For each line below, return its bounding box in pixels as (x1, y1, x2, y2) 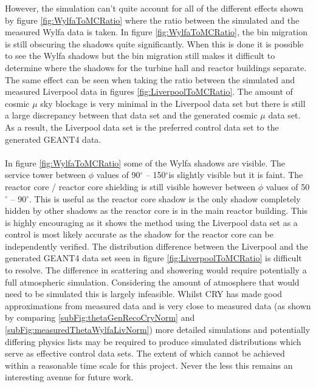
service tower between (5, 168, 86, 181)
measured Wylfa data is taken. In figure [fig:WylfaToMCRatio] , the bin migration (5, 26, 307, 38)
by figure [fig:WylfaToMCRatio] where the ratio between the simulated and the (5, 13, 300, 26)
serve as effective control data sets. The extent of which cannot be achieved (5, 347, 285, 360)
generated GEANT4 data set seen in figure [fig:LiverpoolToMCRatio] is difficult (5, 252, 302, 264)
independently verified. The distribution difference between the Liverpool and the (5, 239, 308, 252)
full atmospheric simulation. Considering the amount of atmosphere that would (5, 275, 300, 288)
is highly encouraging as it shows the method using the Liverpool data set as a (5, 216, 298, 228)
